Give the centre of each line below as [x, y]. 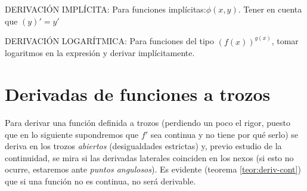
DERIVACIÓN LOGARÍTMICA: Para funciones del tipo [110, 41]
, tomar [285, 41]
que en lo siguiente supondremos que [72, 134]
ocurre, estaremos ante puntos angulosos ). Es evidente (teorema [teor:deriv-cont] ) [153, 169]
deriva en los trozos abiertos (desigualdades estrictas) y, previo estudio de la [143, 146]
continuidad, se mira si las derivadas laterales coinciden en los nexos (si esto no [149, 157]
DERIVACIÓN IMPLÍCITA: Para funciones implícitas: [106, 9]
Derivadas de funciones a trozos [138, 94]
